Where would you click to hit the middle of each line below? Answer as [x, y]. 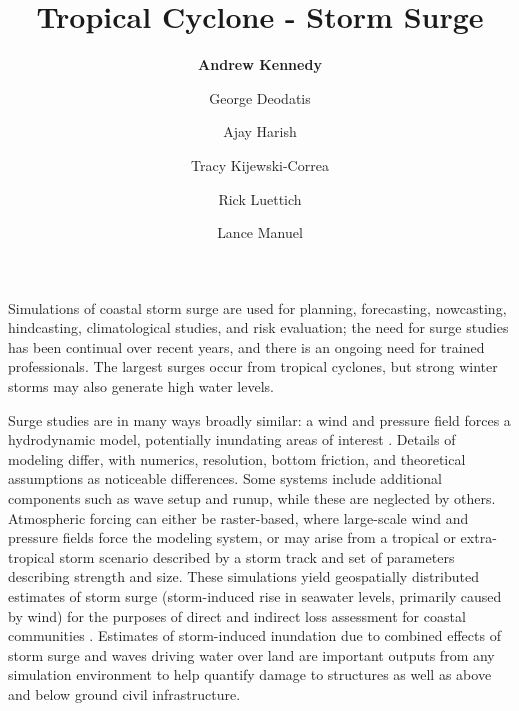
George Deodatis [260, 97]
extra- [478, 537]
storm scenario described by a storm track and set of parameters [257, 556]
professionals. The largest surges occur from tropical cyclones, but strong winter [253, 366]
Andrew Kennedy [260, 64]
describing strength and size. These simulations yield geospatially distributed [243, 576]
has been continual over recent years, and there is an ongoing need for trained [246, 346]
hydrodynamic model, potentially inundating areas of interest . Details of [232, 439]
